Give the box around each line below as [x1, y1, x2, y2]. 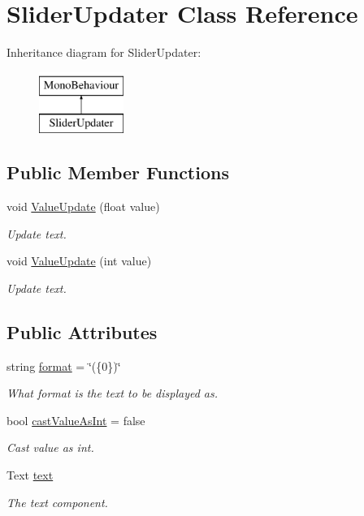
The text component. [6, 493, 108, 510]
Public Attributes [6, 319, 158, 344]
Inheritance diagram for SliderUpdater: [6, 44, 201, 61]
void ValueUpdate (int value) [6, 252, 152, 269]
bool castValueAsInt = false [6, 411, 145, 428]
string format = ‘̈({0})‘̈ [6, 357, 121, 374]
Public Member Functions [6, 160, 229, 185]
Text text [6, 467, 54, 484]
